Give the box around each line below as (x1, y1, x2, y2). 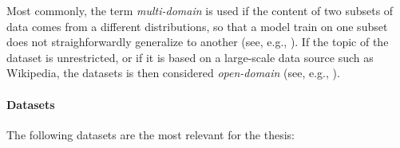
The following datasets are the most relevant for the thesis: (6, 126, 295, 142)
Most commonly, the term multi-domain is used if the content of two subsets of (6, 2, 394, 18)
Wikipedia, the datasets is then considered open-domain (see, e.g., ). (6, 64, 340, 81)
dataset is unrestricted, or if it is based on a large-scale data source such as (6, 49, 374, 65)
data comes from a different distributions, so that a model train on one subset (6, 18, 388, 34)
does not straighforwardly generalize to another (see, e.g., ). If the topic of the (6, 33, 389, 50)
